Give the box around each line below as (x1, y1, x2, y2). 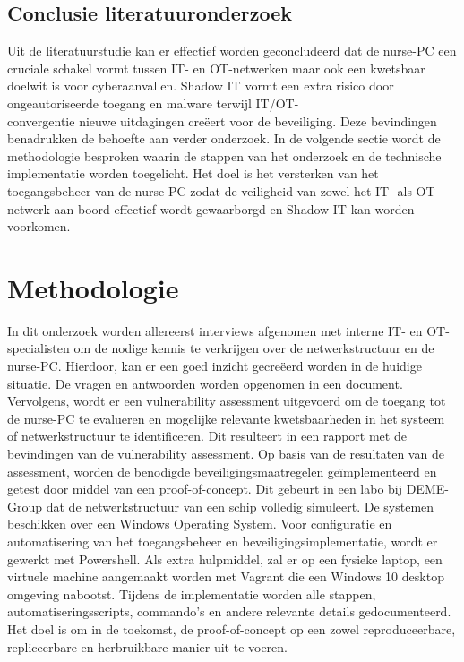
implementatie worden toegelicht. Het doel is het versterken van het (7, 164, 379, 183)
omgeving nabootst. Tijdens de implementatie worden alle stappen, (7, 584, 376, 603)
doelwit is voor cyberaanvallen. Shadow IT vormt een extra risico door (7, 76, 394, 95)
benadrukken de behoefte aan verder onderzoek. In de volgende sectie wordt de (7, 129, 441, 148)
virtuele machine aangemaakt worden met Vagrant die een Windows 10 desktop (7, 567, 444, 586)
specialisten (7, 339, 70, 357)
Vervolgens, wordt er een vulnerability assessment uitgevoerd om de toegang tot (7, 391, 446, 410)
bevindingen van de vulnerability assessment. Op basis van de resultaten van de (7, 444, 444, 463)
